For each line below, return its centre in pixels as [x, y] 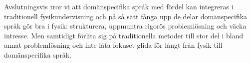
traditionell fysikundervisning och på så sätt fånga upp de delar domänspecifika [126, 16]
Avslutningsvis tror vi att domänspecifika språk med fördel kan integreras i [119, 6]
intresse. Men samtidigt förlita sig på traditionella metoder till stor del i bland [124, 35]
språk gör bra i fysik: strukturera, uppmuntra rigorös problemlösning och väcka [125, 26]
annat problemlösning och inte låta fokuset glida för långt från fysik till [113, 45]
